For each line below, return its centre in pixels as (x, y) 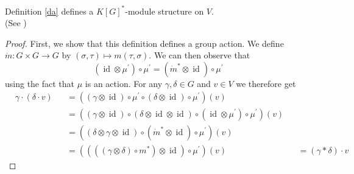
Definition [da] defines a (49, 11)
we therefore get (266, 83)
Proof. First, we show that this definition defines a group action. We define (144, 43)
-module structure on (165, 11)
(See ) (16, 23)
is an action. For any (124, 83)
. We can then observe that (200, 55)
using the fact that (40, 83)
